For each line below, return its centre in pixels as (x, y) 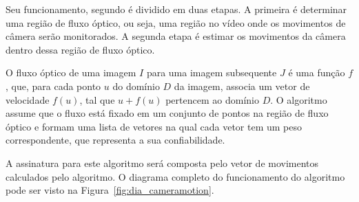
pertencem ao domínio (212, 99)
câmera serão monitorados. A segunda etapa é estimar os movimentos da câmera (176, 36)
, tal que (97, 99)
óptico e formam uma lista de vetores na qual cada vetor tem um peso (154, 126)
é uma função (317, 72)
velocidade (28, 99)
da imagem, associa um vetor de (242, 86)
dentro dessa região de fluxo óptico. (80, 49)
